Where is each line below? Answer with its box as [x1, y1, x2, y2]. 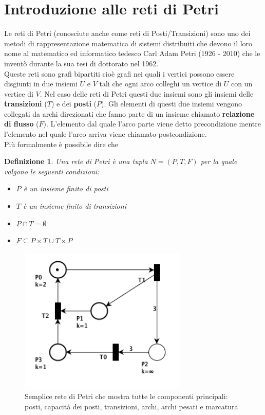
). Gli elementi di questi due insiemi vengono [101, 98, 242, 109]
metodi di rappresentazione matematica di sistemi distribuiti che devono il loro [4, 38, 253, 48]
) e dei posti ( [51, 98, 97, 109]
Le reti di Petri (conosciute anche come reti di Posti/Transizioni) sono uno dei [4, 28, 251, 39]
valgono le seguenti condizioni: [4, 166, 100, 176]
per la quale [200, 156, 237, 167]
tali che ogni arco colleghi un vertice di [99, 78, 222, 89]
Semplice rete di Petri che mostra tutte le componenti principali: [25, 390, 228, 401]
